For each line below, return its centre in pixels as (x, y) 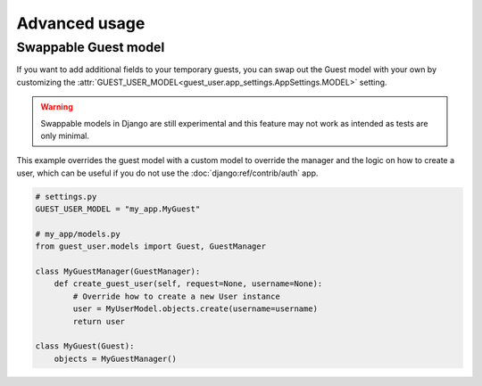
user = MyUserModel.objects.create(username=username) (195, 309)
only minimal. (65, 136)
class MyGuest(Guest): (85, 346)
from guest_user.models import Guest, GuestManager (151, 246)
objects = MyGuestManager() (116, 358)
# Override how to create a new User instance (176, 296)
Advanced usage (81, 23)
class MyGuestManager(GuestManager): (118, 271)
